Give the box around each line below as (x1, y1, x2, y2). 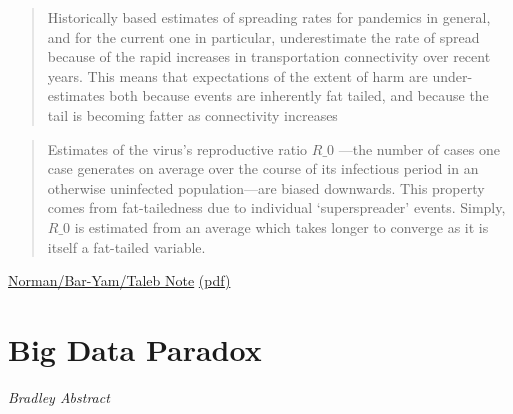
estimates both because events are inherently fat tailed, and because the (47, 85, 489, 106)
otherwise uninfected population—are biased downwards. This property (47, 177, 485, 198)
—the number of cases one (338, 138, 500, 159)
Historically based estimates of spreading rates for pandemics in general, (47, 7, 491, 27)
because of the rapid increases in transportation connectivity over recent (47, 46, 491, 67)
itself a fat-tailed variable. (47, 236, 206, 257)
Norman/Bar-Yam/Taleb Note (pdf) (8, 270, 231, 291)
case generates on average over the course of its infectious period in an (47, 158, 479, 179)
